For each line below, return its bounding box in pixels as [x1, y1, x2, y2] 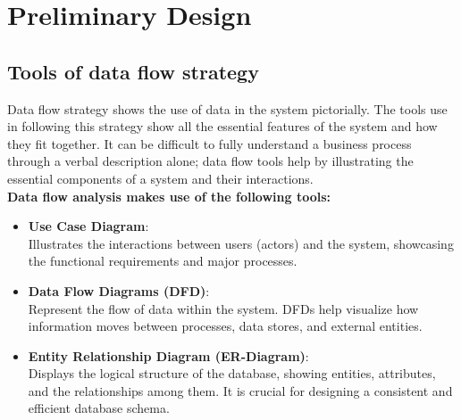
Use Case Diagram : [28, 217, 149, 235]
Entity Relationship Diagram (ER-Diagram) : [28, 346, 309, 365]
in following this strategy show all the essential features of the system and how [7, 117, 438, 136]
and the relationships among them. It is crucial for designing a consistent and [28, 381, 453, 399]
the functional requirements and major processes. [28, 251, 298, 270]
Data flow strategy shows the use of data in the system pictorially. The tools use [7, 99, 448, 118]
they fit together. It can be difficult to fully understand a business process [7, 134, 412, 152]
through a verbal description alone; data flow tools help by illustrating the [7, 152, 414, 170]
